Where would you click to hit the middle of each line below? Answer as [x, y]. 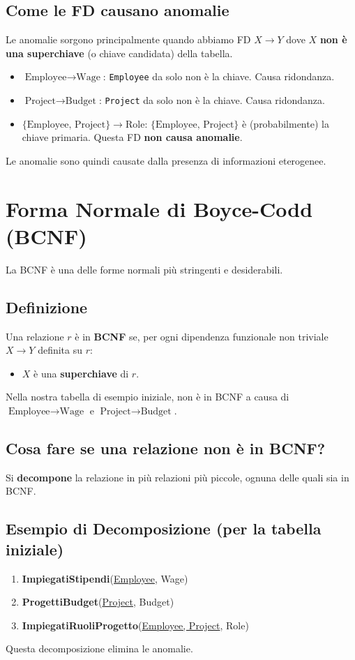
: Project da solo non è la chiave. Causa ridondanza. [212, 100]
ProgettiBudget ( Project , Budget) [98, 602]
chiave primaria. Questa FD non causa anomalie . [132, 137]
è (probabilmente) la [286, 123]
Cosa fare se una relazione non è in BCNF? [166, 448]
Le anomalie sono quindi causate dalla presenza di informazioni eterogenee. [166, 160]
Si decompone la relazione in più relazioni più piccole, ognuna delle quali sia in [177, 477]
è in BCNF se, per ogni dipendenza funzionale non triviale [202, 336]
